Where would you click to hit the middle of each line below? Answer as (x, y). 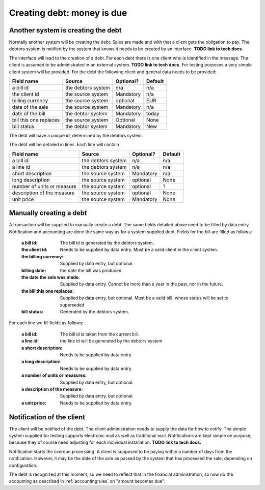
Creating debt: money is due (68, 13)
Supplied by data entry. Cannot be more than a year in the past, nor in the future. (142, 284)
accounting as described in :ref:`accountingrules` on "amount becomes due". (87, 481)
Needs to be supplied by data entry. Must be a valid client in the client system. (139, 250)
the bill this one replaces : (48, 291)
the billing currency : (42, 256)
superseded (72, 305)
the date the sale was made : (51, 277)
